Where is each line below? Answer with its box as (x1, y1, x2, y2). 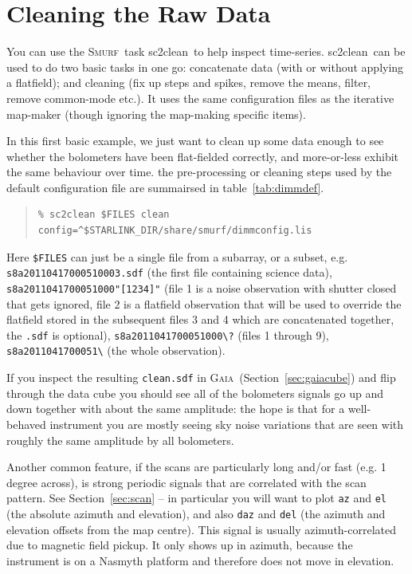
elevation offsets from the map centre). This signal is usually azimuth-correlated (6, 521, 397, 537)
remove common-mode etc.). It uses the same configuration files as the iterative (6, 89, 394, 106)
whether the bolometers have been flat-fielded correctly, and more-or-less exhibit (6, 147, 398, 164)
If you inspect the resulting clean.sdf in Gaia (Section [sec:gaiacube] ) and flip (6, 369, 396, 386)
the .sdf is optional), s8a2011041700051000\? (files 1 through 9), (6, 326, 329, 343)
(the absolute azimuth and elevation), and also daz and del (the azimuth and (6, 505, 386, 521)
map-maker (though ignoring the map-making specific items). (6, 105, 306, 122)
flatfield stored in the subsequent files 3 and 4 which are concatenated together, (6, 311, 394, 328)
